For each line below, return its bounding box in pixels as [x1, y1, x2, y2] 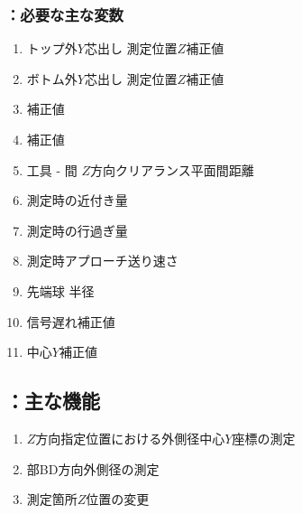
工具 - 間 [26, 160, 78, 179]
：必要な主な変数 [5, 3, 124, 25]
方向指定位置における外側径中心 [35, 428, 225, 447]
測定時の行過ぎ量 [26, 220, 128, 239]
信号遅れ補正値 [26, 312, 115, 331]
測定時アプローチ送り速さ [26, 251, 178, 270]
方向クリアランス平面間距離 [90, 160, 254, 179]
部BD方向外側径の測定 [26, 459, 160, 478]
